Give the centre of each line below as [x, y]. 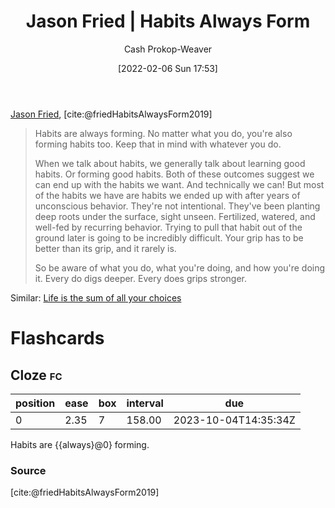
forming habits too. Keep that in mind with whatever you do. [158, 144]
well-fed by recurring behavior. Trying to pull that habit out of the [168, 227]
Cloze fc [36, 375]
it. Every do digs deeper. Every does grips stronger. [141, 278]
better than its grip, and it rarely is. [105, 248]
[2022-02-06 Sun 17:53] [168, 68]
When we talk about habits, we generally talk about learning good [170, 163]
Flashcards [57, 338]
